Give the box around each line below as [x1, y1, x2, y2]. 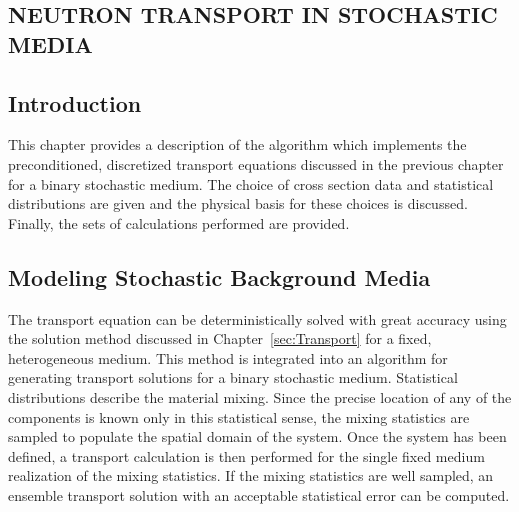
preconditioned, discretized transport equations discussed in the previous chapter [8, 153, 504, 174]
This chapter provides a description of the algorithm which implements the [8, 134, 467, 155]
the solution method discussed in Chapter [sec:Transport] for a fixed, [8, 328, 432, 349]
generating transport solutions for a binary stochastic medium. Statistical [8, 367, 458, 388]
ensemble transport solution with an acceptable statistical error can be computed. [8, 484, 510, 505]
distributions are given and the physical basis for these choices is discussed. [8, 193, 468, 214]
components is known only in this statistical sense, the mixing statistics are [8, 406, 470, 427]
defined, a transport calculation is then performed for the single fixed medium [8, 445, 485, 466]
